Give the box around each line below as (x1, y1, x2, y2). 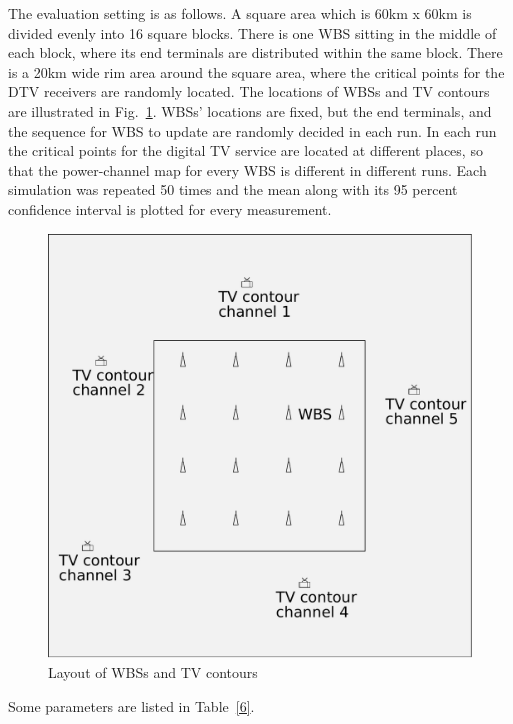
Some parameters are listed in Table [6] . (8, 695, 255, 716)
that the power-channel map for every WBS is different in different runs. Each (8, 159, 487, 180)
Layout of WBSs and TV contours (48, 661, 258, 682)
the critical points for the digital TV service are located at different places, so (8, 140, 483, 161)
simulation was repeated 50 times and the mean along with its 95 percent (8, 179, 458, 200)
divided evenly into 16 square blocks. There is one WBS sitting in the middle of (8, 22, 497, 43)
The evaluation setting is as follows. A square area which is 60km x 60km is (8, 3, 472, 23)
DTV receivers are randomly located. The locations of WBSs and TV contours (8, 81, 490, 102)
